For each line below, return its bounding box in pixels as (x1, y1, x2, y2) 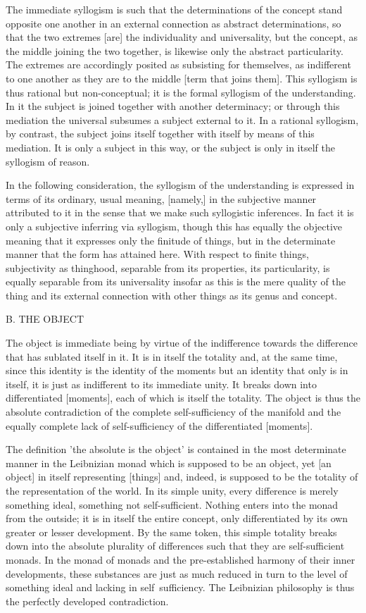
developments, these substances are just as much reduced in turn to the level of (6, 566, 348, 581)
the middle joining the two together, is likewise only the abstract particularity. (6, 43, 343, 58)
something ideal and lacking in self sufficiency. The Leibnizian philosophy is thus (6, 580, 355, 595)
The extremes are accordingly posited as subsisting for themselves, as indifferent (6, 57, 351, 72)
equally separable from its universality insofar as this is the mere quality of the (6, 274, 346, 289)
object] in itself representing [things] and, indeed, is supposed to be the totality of (6, 469, 358, 484)
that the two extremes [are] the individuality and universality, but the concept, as (6, 30, 358, 44)
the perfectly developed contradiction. (6, 593, 169, 608)
